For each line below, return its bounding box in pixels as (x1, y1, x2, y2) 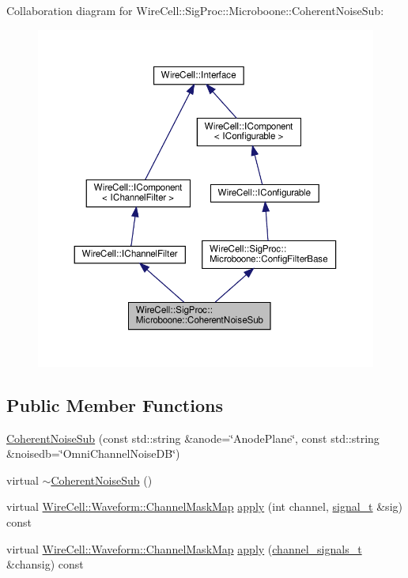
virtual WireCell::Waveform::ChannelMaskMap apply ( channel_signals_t (6, 540, 362, 557)
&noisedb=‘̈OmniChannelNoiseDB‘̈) (6, 445, 180, 462)
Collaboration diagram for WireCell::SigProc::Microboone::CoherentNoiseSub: (6, 2, 384, 18)
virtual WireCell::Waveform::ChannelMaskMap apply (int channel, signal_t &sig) (6, 498, 402, 515)
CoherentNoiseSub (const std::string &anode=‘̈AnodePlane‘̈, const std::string (6, 429, 380, 446)
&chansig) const (6, 556, 84, 572)
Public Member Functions (6, 392, 223, 417)
